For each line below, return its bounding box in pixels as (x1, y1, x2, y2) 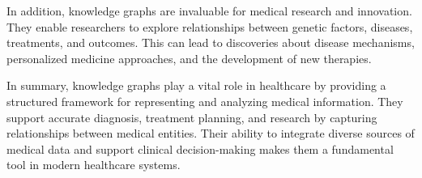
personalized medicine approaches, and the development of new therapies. (6, 49, 372, 66)
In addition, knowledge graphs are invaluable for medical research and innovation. (6, 2, 412, 19)
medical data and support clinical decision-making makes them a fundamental (6, 140, 394, 157)
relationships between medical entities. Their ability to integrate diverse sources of (6, 125, 415, 142)
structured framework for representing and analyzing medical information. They (6, 92, 403, 109)
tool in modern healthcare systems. (6, 156, 181, 173)
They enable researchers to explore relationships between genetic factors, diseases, (6, 18, 413, 35)
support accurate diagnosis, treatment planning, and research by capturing (6, 108, 377, 125)
